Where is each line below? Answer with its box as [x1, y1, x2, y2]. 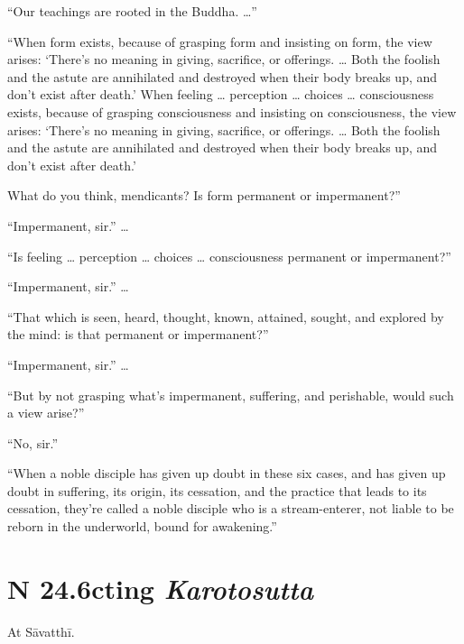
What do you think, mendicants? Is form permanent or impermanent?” [7, 186, 401, 205]
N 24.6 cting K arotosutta [7, 569, 314, 607]
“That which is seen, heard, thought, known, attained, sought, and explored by [7, 307, 444, 326]
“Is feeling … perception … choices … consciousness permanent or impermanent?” [7, 246, 451, 265]
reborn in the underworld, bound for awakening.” [7, 517, 277, 536]
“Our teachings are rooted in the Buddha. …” [7, 2, 257, 20]
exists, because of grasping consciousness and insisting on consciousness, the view [7, 102, 457, 121]
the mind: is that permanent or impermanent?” [7, 325, 269, 344]
